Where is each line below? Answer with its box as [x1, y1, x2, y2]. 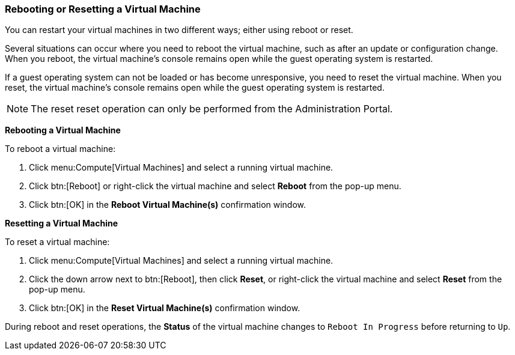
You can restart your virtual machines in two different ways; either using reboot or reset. [5, 25, 353, 35]
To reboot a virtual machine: [5, 144, 116, 154]
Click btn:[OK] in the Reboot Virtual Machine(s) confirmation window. [29, 199, 306, 210]
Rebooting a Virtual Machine [5, 125, 121, 136]
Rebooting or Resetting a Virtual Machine [5, 3, 201, 15]
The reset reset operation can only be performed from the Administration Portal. [31, 103, 393, 115]
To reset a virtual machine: [5, 237, 110, 247]
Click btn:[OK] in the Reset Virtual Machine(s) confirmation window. [29, 303, 300, 314]
